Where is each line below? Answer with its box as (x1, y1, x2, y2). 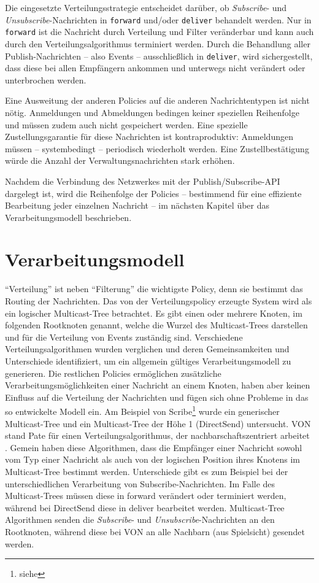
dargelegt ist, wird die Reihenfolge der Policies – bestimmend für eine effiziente (5, 187, 302, 199)
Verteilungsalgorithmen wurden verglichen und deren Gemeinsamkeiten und (5, 342, 290, 355)
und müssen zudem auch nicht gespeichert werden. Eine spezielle (5, 118, 248, 131)
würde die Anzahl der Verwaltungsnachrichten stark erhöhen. (5, 154, 235, 167)
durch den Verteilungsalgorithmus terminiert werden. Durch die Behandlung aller (5, 37, 310, 50)
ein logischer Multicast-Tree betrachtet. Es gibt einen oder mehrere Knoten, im (5, 306, 302, 319)
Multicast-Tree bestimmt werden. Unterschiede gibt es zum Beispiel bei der (5, 465, 288, 477)
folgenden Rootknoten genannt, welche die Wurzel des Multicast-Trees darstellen (5, 319, 308, 331)
